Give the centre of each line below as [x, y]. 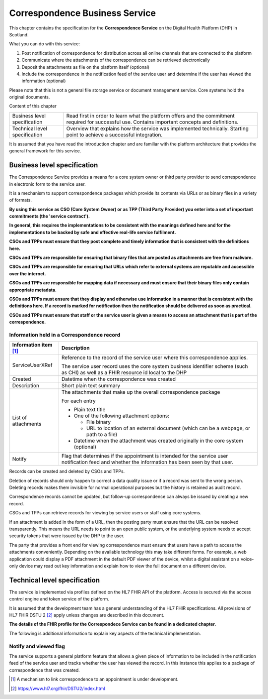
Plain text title [90, 410]
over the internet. [28, 273]
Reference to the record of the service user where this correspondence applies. [155, 357]
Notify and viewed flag [37, 646]
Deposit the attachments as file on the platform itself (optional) [86, 67]
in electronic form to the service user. [48, 184]
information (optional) [44, 81]
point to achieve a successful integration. [114, 134]
